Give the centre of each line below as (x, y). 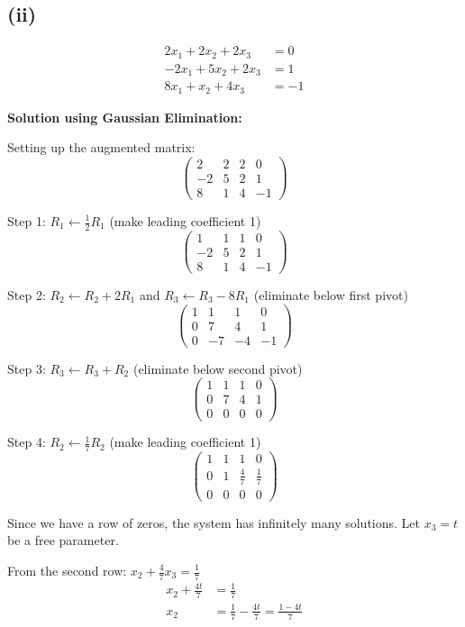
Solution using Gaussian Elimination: (125, 117)
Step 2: (27, 294)
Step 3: (27, 368)
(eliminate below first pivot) (331, 294)
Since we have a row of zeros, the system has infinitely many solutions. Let (214, 522)
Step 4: (27, 442)
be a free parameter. (63, 540)
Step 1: (27, 221)
